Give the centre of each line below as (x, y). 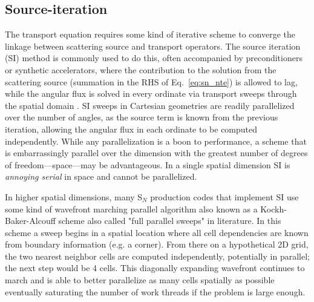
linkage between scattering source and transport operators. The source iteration (153, 46)
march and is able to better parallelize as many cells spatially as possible (140, 280)
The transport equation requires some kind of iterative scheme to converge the (150, 34)
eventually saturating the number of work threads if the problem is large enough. (155, 291)
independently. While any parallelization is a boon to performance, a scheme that (156, 141)
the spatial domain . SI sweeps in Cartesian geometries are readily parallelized (150, 105)
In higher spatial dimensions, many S (74, 196)
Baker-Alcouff (30, 221)
